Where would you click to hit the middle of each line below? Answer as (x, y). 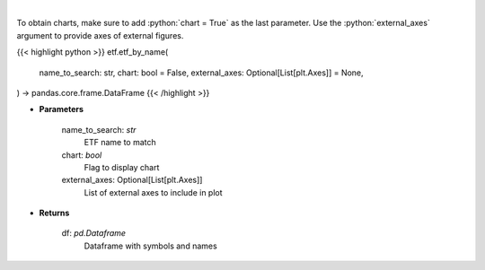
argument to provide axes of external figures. (100, 35)
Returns (54, 213)
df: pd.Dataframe (93, 233)
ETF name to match (120, 143)
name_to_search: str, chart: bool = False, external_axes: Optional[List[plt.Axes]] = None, (201, 73)
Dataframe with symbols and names (150, 246)
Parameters (62, 109)
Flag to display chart (122, 167)
